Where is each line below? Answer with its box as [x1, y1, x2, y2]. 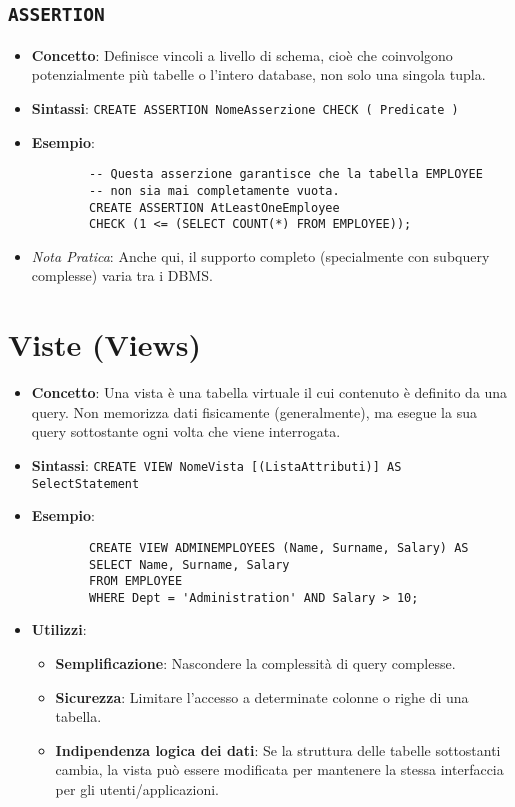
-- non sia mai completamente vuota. [89, 183, 340, 198]
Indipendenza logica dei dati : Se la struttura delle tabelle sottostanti [55, 739, 501, 760]
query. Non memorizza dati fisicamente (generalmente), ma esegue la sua [31, 401, 477, 422]
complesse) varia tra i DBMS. [31, 265, 213, 286]
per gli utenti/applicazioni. [55, 779, 220, 800]
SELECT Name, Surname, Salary [89, 557, 290, 572]
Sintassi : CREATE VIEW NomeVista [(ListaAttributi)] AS [31, 454, 402, 475]
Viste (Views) [8, 324, 202, 365]
